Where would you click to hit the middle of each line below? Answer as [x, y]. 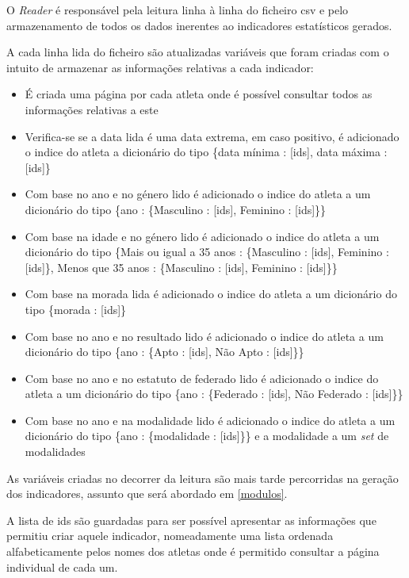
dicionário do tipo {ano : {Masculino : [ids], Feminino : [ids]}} [176, 209]
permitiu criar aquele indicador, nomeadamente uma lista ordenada [170, 536]
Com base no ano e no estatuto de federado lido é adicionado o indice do [202, 378]
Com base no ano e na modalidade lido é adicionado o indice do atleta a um [210, 420]
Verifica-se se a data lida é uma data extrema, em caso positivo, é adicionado [212, 136]
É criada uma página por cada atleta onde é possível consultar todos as [199, 94]
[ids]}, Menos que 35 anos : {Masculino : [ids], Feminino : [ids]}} [181, 267]
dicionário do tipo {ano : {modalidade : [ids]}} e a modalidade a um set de [207, 436]
